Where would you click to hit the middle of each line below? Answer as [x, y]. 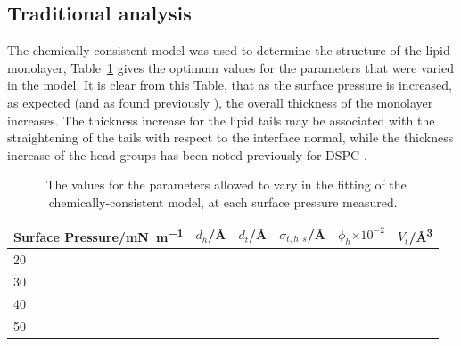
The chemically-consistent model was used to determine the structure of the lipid [229, 50]
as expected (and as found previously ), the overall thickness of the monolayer [220, 102]
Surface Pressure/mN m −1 [99, 235]
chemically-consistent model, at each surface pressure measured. [223, 201]
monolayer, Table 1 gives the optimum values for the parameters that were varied [230, 67]
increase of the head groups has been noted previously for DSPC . [187, 154]
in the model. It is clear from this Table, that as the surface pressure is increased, [230, 85]
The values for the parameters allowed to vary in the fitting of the [226, 185]
